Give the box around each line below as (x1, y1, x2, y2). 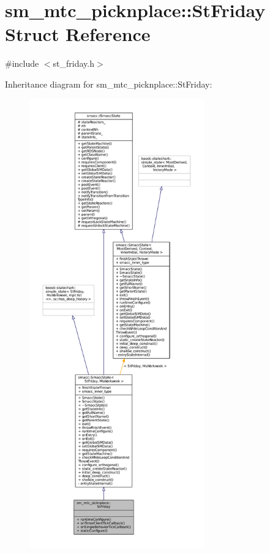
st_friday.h (53, 57, 94, 70)
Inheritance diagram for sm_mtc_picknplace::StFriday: (5, 77, 212, 90)
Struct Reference (5, 21, 151, 47)
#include (5, 57, 39, 70)
